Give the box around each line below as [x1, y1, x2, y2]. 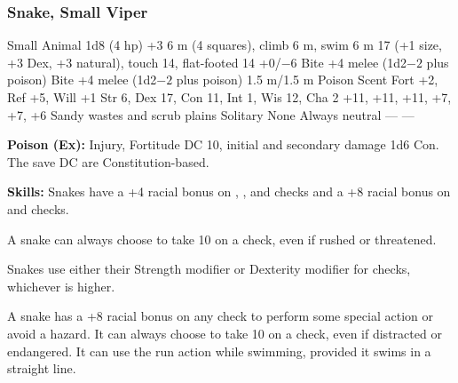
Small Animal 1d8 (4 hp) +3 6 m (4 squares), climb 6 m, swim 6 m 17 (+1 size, [7, 36, 442, 54]
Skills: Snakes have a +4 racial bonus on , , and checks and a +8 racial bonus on [7, 182, 451, 201]
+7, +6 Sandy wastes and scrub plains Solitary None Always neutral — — [7, 105, 415, 124]
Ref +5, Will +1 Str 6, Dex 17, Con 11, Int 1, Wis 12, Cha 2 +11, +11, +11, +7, [7, 88, 452, 106]
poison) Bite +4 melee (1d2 [7, 70, 157, 89]
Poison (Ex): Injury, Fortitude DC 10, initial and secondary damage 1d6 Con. [7, 135, 439, 154]
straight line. [7, 359, 76, 378]
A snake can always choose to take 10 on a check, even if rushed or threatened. [7, 229, 437, 248]
